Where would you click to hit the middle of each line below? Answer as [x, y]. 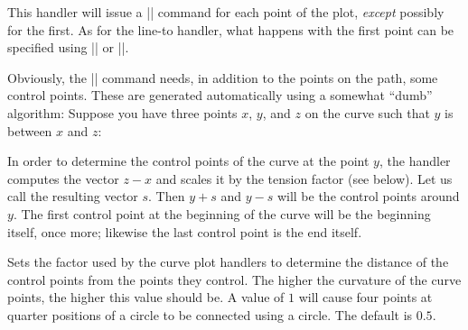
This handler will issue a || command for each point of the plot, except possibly [226, 12]
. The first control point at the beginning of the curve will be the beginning [222, 213]
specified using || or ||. [68, 47]
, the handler [415, 161]
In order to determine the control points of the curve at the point [188, 161]
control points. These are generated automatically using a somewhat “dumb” [220, 95]
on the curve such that [367, 112]
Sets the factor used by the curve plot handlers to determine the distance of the [228, 262]
